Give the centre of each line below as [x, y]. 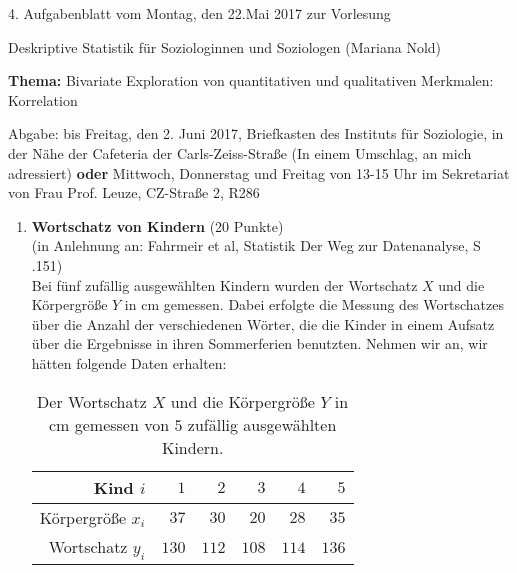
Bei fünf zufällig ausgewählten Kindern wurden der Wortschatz [224, 284]
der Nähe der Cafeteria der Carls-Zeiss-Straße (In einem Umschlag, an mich [240, 152]
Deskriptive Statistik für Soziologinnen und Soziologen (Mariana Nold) [225, 46]
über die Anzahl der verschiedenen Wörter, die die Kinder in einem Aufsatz [263, 323]
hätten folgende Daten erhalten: [129, 362]
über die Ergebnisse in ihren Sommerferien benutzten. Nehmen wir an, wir [259, 343]
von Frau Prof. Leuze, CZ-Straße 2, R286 [134, 192]
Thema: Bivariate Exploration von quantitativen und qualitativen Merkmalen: [251, 80]
